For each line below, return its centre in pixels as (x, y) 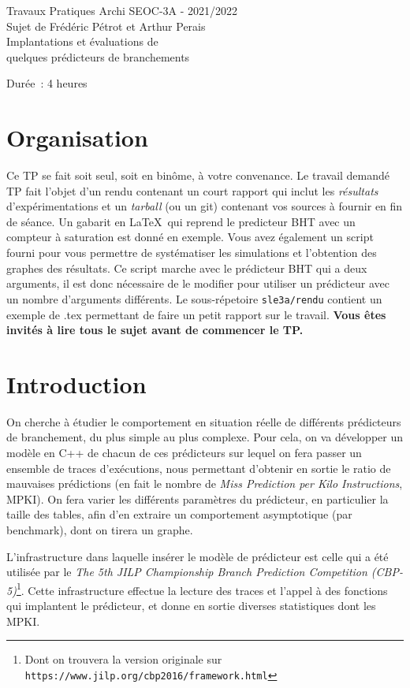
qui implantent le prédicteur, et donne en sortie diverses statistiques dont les (191, 605)
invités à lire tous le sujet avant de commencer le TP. (155, 330)
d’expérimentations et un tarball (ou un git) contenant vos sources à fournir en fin (205, 206)
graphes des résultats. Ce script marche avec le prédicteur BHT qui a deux (187, 268)
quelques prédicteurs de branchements (98, 56)
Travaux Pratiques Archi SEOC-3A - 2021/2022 (122, 10)
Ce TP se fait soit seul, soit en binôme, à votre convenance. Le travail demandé (198, 175)
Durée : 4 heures (47, 83)
